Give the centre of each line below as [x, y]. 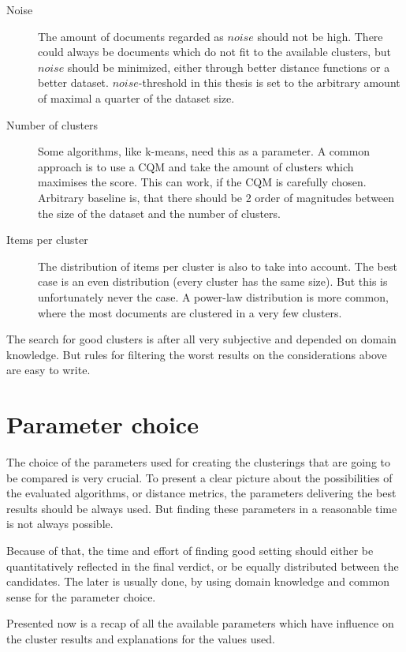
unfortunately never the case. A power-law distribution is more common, [213, 296]
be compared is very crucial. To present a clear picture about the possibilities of [199, 477]
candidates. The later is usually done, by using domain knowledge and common [198, 581]
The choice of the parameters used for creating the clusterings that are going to [199, 462]
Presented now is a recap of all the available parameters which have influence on [200, 623]
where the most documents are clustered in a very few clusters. [190, 312]
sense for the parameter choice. [81, 596]
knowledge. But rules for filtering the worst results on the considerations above [197, 354]
